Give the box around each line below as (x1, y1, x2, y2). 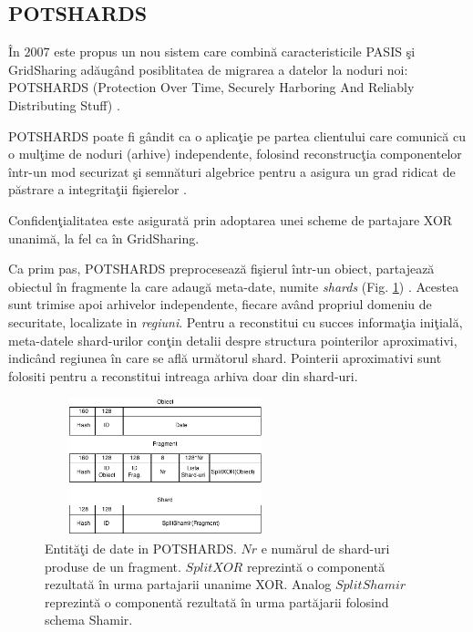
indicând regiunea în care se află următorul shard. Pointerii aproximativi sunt (8, 348, 442, 368)
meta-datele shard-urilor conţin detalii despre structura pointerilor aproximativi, (8, 330, 458, 349)
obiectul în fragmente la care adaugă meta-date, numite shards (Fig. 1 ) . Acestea (8, 276, 459, 295)
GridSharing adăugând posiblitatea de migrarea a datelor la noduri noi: (8, 59, 408, 78)
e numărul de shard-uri (261, 539, 390, 558)
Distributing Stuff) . (8, 95, 120, 114)
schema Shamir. (45, 610, 133, 629)
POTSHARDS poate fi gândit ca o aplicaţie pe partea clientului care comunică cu (8, 126, 466, 145)
